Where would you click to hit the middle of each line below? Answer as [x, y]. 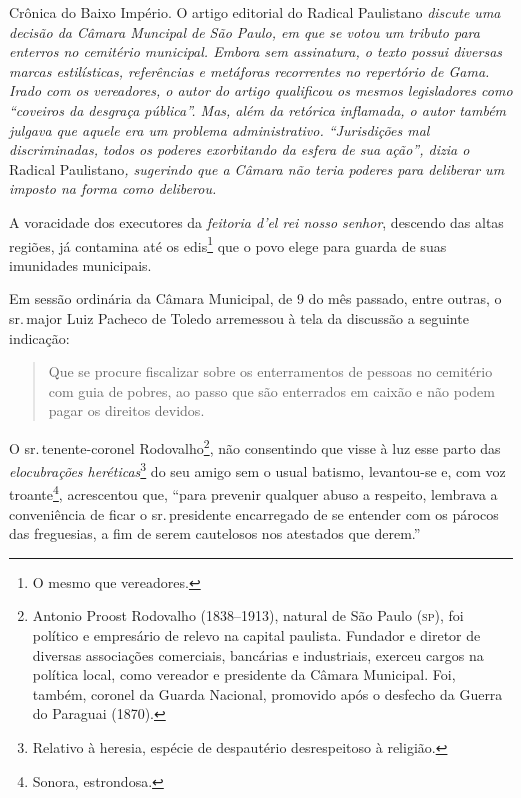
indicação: [39, 337]
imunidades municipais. [80, 264]
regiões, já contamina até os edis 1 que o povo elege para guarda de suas [228, 244]
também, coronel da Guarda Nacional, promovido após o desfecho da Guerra [267, 693]
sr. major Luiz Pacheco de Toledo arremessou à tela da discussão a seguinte [239, 317]
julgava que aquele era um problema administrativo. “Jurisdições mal [219, 129]
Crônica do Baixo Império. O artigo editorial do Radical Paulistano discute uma [255, 12]
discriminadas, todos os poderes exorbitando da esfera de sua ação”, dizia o [239, 149]
